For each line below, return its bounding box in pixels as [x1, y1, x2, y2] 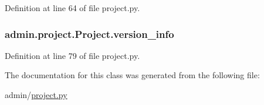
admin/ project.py [5, 89, 67, 100]
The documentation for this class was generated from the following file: [5, 69, 260, 81]
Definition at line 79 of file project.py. [5, 49, 140, 61]
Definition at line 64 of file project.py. [5, 2, 140, 13]
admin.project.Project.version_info [5, 26, 174, 41]
